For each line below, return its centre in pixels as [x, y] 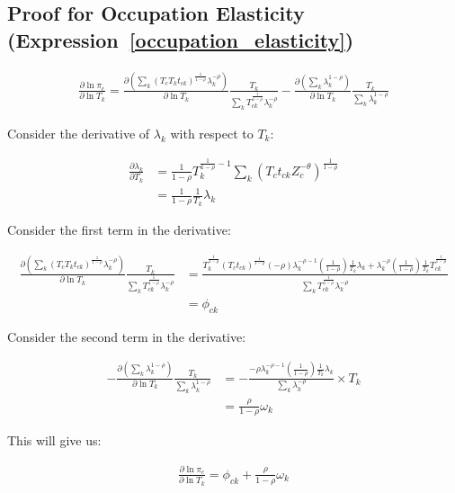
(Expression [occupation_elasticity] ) [181, 39]
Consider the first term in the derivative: [119, 230]
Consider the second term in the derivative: [127, 336]
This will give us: [54, 440]
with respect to [212, 133]
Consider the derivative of [79, 133]
